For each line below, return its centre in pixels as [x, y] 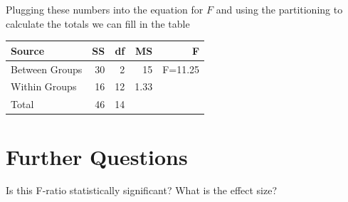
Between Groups [47, 69]
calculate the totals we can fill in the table [98, 23]
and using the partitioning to [279, 9]
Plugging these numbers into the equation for [105, 9]
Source [28, 50]
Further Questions [97, 156]
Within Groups [44, 86]
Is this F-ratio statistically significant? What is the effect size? [142, 190]
